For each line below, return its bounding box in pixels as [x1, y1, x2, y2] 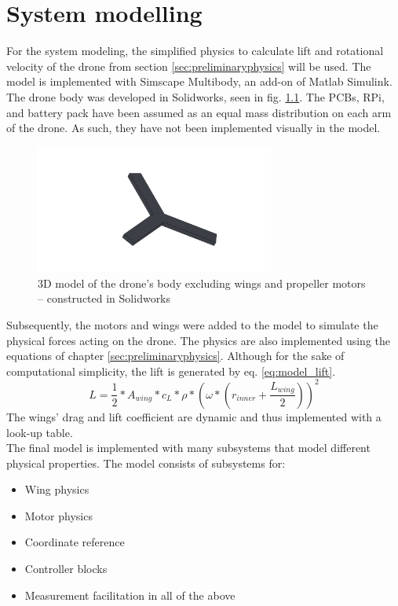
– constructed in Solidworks [38, 290, 171, 307]
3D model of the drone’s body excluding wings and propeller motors [38, 274, 366, 291]
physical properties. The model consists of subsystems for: [6, 454, 286, 471]
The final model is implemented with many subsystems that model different [6, 439, 371, 456]
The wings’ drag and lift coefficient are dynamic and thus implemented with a [6, 408, 382, 424]
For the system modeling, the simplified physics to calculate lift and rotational [6, 42, 384, 59]
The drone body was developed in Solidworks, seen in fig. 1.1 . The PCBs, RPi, [6, 88, 385, 105]
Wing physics [24, 481, 89, 498]
